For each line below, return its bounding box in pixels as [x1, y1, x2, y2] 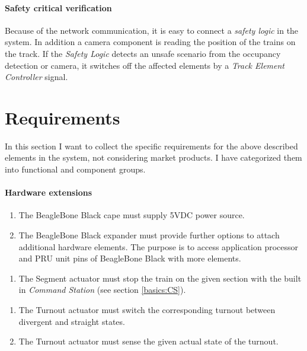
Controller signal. [5, 71, 68, 83]
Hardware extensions [5, 186, 92, 199]
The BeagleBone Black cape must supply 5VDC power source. [18, 209, 245, 221]
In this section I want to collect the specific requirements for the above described [5, 139, 298, 152]
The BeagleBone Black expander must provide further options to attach [18, 229, 280, 241]
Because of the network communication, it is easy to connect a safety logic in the [5, 24, 299, 36]
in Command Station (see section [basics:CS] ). [18, 283, 186, 296]
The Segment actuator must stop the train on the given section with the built [18, 272, 302, 284]
